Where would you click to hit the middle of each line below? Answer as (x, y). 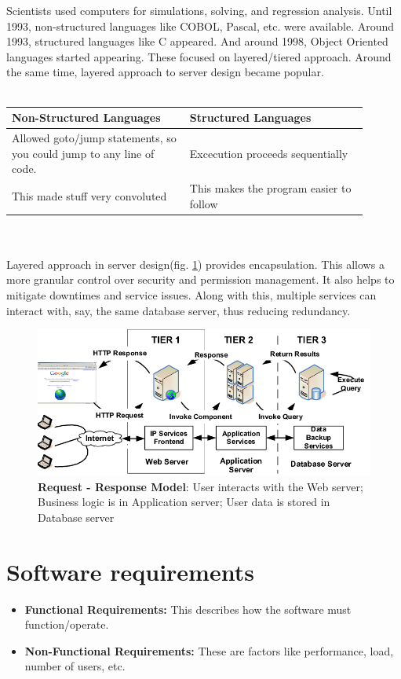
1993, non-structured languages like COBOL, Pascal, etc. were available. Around (200, 26)
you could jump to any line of (83, 153)
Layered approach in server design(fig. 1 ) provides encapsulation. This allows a (195, 264)
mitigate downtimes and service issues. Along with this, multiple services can (191, 295)
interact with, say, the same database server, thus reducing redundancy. (179, 310)
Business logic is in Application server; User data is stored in (184, 502)
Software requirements (130, 571)
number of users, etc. (75, 666)
